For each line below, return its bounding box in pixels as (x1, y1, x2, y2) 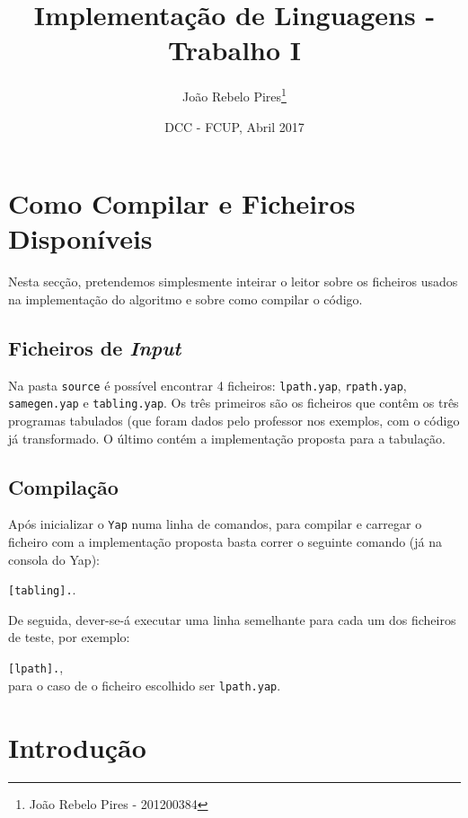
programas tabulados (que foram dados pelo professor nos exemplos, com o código (8, 410, 460, 429)
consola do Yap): (8, 550, 100, 568)
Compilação (8, 472, 119, 500)
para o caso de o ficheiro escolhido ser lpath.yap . (8, 675, 281, 694)
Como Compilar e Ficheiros (8, 185, 356, 222)
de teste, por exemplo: (8, 628, 130, 646)
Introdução (8, 728, 146, 765)
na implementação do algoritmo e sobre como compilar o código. (8, 289, 363, 308)
